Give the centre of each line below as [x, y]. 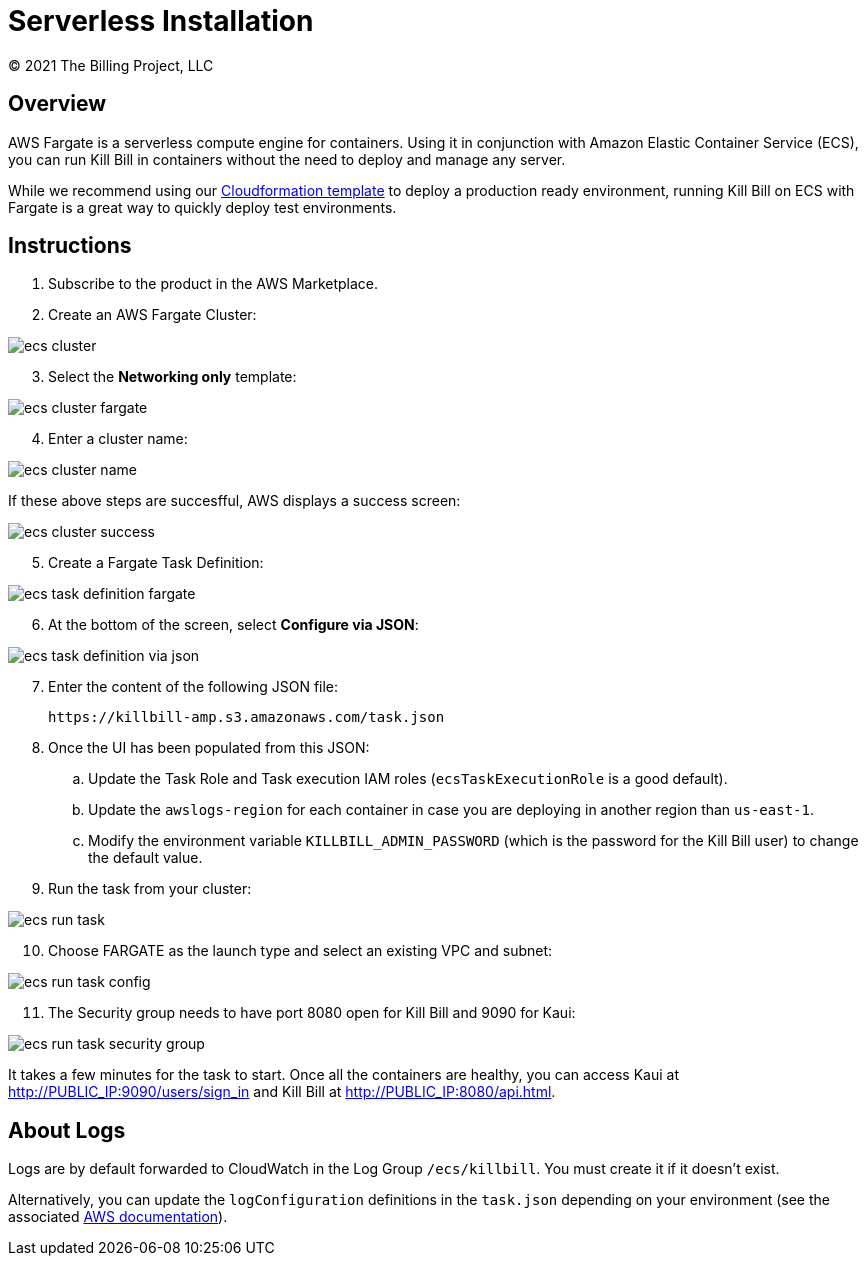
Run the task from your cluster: [150, 889]
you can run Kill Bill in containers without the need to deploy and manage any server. [287, 159]
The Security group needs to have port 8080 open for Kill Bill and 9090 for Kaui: [312, 1013]
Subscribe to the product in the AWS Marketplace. [213, 284]
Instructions [70, 246]
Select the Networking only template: [172, 377]
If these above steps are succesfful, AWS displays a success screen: [234, 501]
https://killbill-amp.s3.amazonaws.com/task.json [246, 717]
